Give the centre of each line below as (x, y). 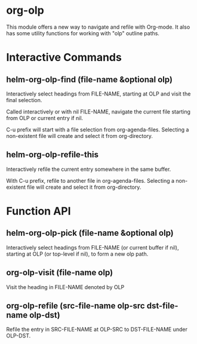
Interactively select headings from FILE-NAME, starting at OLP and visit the (98, 94)
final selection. (24, 100)
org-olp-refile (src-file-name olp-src (76, 305)
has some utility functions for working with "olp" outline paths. (83, 33)
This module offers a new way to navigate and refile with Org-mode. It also (98, 27)
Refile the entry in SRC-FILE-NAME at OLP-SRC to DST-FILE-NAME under (97, 330)
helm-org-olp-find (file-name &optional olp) (90, 79)
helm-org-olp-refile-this (52, 155)
